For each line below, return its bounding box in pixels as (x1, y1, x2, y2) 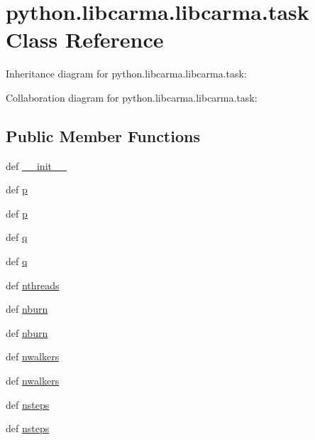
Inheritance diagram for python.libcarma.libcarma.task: (6, 66, 247, 81)
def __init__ (6, 158, 67, 173)
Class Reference (6, 25, 164, 54)
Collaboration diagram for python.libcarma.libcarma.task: (6, 90, 258, 104)
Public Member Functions (6, 124, 200, 146)
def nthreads (6, 277, 60, 292)
